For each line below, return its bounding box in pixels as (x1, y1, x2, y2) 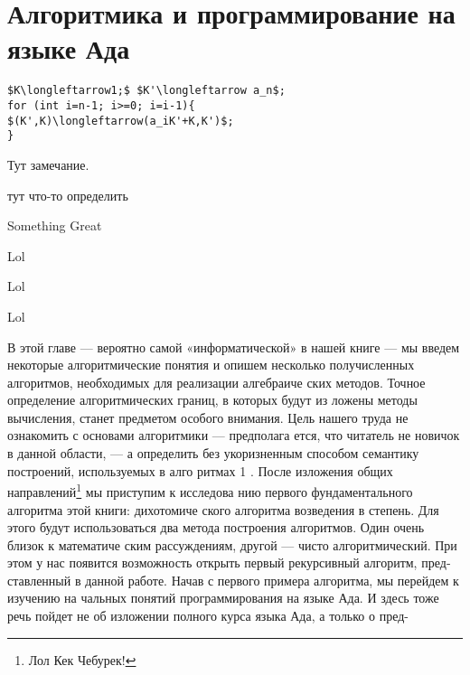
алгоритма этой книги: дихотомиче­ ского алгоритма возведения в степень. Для (7, 500, 439, 519)
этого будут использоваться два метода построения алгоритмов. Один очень (7, 518, 425, 537)
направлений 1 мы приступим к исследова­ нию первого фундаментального (7, 480, 413, 501)
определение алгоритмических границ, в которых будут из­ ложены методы (7, 390, 418, 409)
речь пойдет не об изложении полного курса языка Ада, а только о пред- (7, 606, 409, 625)
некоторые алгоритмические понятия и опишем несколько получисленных (7, 355, 415, 374)
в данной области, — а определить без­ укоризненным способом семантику (7, 444, 419, 463)
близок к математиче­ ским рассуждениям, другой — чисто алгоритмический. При (7, 535, 457, 554)
